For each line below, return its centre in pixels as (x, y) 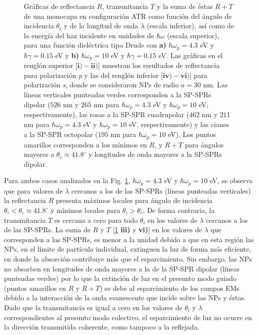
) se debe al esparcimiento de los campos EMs (170, 288)
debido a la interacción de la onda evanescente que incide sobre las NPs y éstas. (125, 298)
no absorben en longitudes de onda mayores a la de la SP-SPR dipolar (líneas (122, 268)
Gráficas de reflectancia (59, 6)
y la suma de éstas (185, 6)
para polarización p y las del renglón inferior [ (94, 75)
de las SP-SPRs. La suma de (47, 230)
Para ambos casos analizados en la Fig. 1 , (67, 180)
